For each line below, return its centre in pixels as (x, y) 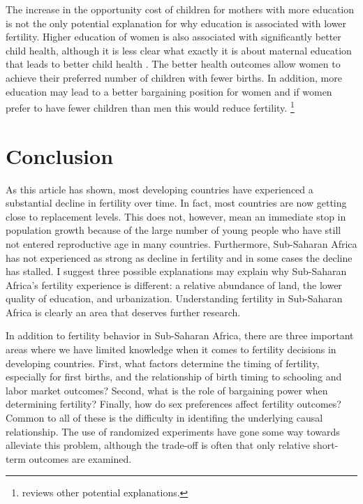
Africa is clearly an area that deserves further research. (123, 312)
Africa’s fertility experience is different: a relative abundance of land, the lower (174, 284)
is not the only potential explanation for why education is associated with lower (176, 23)
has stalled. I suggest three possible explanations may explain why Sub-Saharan (176, 271)
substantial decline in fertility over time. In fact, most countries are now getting (176, 203)
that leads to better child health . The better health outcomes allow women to (173, 64)
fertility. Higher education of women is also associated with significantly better (173, 37)
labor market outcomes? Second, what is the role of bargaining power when (167, 390)
